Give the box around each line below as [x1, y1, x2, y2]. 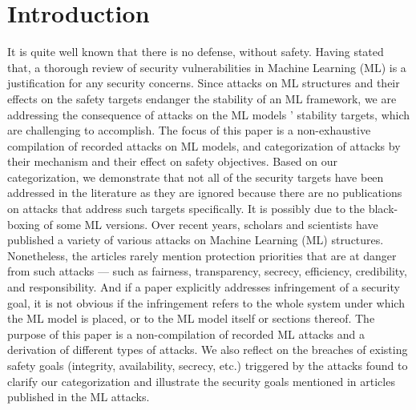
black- [368, 200, 398, 217]
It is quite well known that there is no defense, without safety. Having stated [7, 43, 384, 60]
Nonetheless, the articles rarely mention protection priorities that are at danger [7, 247, 397, 263]
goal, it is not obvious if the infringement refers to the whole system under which [7, 294, 405, 311]
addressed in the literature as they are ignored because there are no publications [7, 184, 402, 201]
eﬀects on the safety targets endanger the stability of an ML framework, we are [7, 90, 397, 107]
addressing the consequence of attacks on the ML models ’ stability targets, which [7, 106, 410, 123]
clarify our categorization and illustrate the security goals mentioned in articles [7, 372, 395, 389]
